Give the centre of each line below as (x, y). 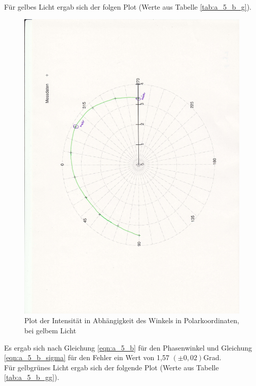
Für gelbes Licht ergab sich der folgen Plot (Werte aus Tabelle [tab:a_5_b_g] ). (128, 7)
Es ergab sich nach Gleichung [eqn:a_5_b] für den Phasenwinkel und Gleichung (128, 347)
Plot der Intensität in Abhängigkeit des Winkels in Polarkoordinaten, (132, 320)
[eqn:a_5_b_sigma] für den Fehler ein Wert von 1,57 (87, 357)
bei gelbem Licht (50, 330)
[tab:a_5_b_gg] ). (32, 377)
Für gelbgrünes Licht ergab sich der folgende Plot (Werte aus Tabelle (112, 367)
